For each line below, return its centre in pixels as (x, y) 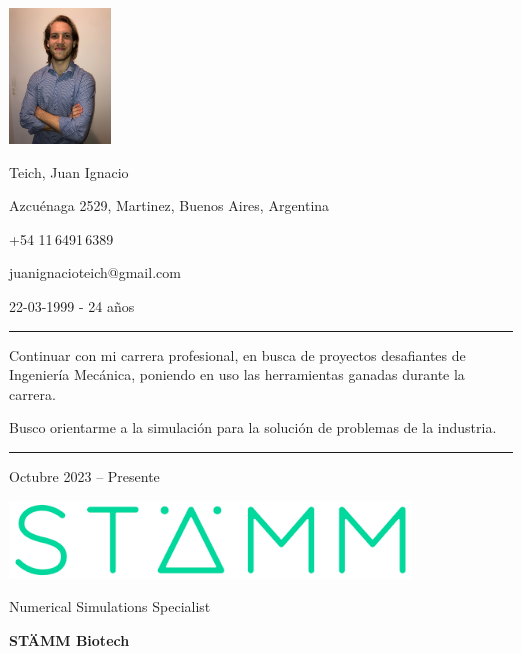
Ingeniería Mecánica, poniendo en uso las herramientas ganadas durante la (237, 374)
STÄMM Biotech (69, 639)
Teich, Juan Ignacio (69, 171)
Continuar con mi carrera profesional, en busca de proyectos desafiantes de (237, 354)
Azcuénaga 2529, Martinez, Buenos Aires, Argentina (169, 205)
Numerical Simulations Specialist (110, 606)
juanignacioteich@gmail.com (95, 272)
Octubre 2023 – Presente (84, 476)
